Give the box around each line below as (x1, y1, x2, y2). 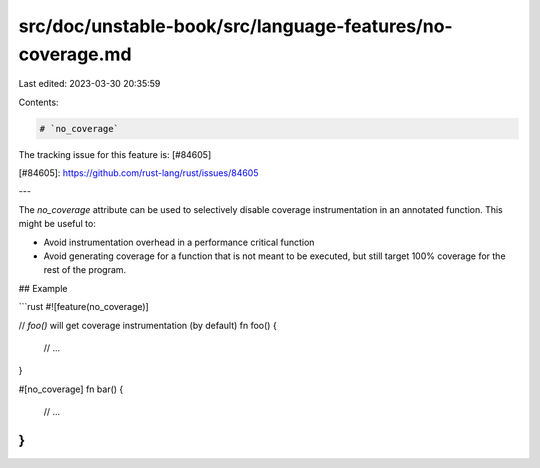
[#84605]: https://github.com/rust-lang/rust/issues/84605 (18, 167, 259, 179)
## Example (18, 282, 68, 294)
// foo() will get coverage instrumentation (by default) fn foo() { (18, 319, 277, 331)
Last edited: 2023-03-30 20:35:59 (18, 78, 161, 90)
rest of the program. (43, 264, 127, 276)
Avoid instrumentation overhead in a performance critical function (43, 236, 315, 248)
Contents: (18, 96, 59, 108)
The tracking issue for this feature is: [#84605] (18, 148, 212, 160)
